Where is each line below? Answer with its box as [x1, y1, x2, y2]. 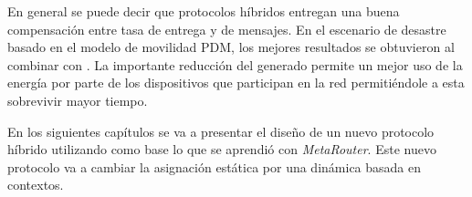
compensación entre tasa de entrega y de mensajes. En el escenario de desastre [7, 19, 446, 38]
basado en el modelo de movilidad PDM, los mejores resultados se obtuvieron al [7, 37, 455, 57]
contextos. [7, 175, 64, 194]
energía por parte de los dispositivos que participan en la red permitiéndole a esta [7, 73, 465, 92]
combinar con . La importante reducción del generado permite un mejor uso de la [7, 55, 463, 74]
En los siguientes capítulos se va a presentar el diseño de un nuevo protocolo [7, 121, 435, 140]
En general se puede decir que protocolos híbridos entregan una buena [7, 2, 400, 20]
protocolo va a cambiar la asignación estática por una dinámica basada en [7, 157, 422, 176]
